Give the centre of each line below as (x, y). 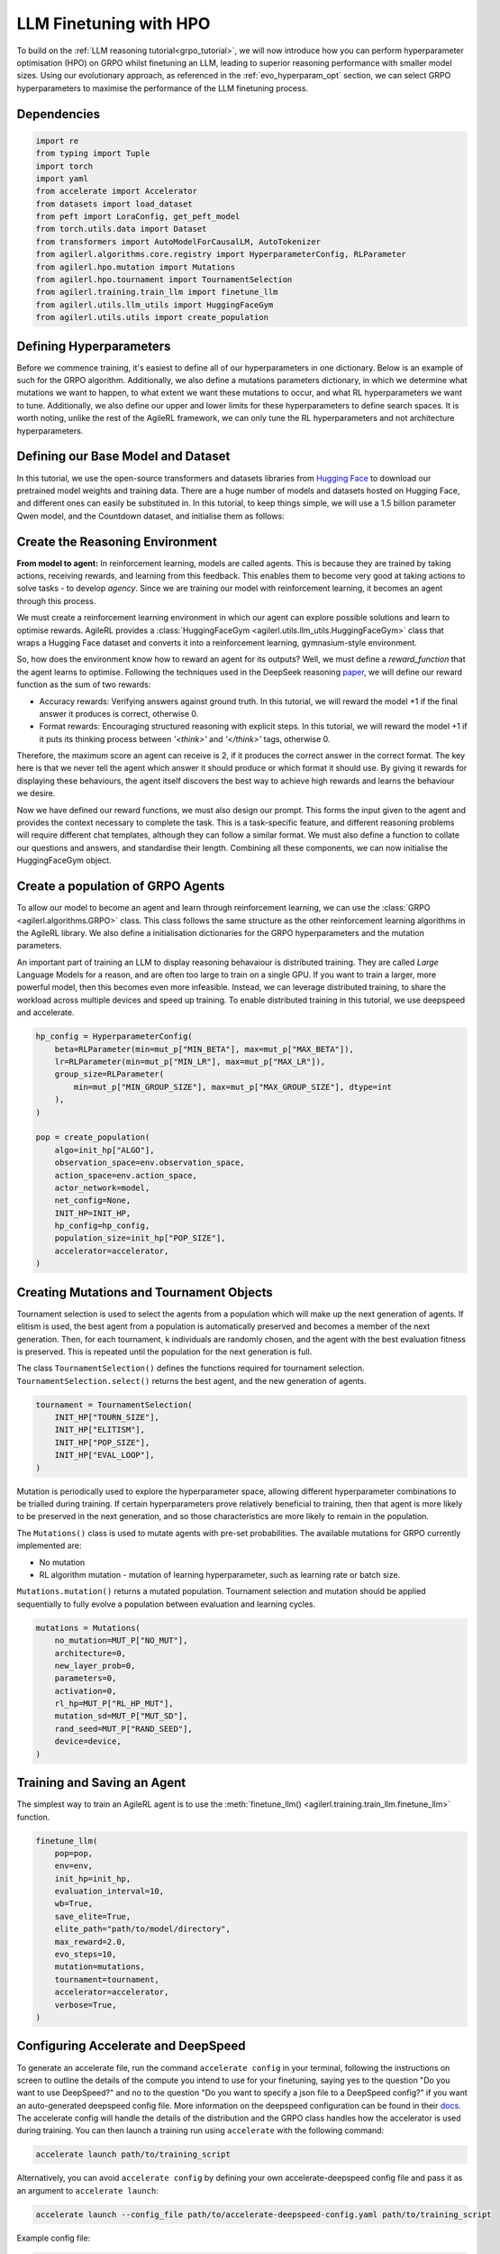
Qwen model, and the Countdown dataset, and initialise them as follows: (150, 516)
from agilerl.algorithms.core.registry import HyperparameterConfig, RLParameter (221, 254)
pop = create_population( (93, 1137)
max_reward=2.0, (90, 1942)
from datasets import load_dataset (114, 204)
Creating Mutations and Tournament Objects (145, 1292)
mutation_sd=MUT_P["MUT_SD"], (121, 1716)
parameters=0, (86, 1678)
